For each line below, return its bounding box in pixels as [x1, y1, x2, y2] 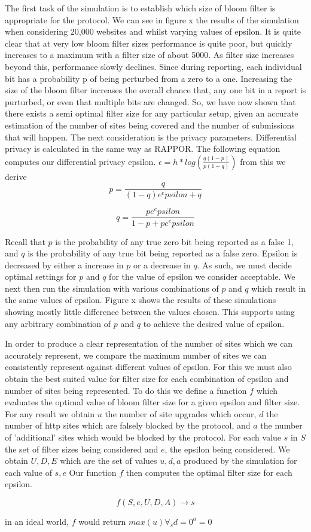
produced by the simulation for [184, 454, 297, 467]
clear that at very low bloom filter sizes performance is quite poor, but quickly [5, 36, 292, 49]
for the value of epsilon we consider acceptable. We [109, 270, 295, 283]
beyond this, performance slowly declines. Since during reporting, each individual [5, 60, 302, 72]
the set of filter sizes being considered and [5, 442, 158, 455]
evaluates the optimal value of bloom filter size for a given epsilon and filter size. [5, 396, 300, 408]
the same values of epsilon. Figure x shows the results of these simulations [5, 293, 276, 306]
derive [5, 170, 27, 182]
